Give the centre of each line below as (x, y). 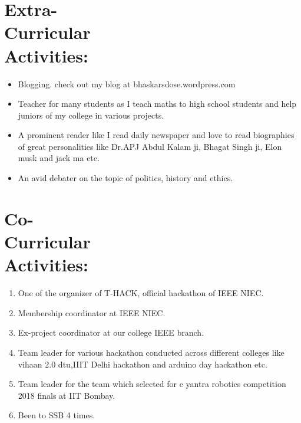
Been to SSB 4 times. (57, 415)
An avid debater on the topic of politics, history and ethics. (125, 178)
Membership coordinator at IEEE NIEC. (92, 312)
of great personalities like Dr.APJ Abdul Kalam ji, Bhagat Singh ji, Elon (150, 146)
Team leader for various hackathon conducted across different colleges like (151, 352)
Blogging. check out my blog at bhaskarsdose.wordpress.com (127, 83)
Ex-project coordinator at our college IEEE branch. (111, 332)
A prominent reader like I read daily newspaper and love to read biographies (156, 135)
